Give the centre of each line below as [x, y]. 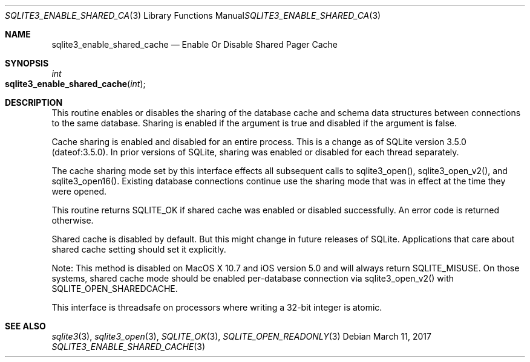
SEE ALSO [25, 326]
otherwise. [73, 220]
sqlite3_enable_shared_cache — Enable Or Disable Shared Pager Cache [195, 44]
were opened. [79, 191]
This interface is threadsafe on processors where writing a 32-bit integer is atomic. [217, 307]
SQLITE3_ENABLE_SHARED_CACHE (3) [129, 347]
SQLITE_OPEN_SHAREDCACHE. [115, 289]
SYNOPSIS [27, 63]
